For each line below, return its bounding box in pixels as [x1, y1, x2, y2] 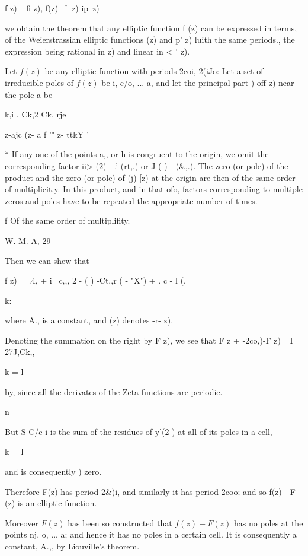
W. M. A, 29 [5, 234, 51, 246]
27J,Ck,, [5, 345, 35, 358]
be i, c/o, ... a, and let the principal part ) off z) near [101, 76, 294, 88]
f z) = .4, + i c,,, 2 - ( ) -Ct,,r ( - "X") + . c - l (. [5, 274, 186, 287]
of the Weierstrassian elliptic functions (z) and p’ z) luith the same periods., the [5, 33, 295, 46]
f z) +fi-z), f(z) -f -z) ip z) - [5, 2, 105, 14]
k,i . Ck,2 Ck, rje [5, 108, 66, 120]
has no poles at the [233, 516, 303, 529]
